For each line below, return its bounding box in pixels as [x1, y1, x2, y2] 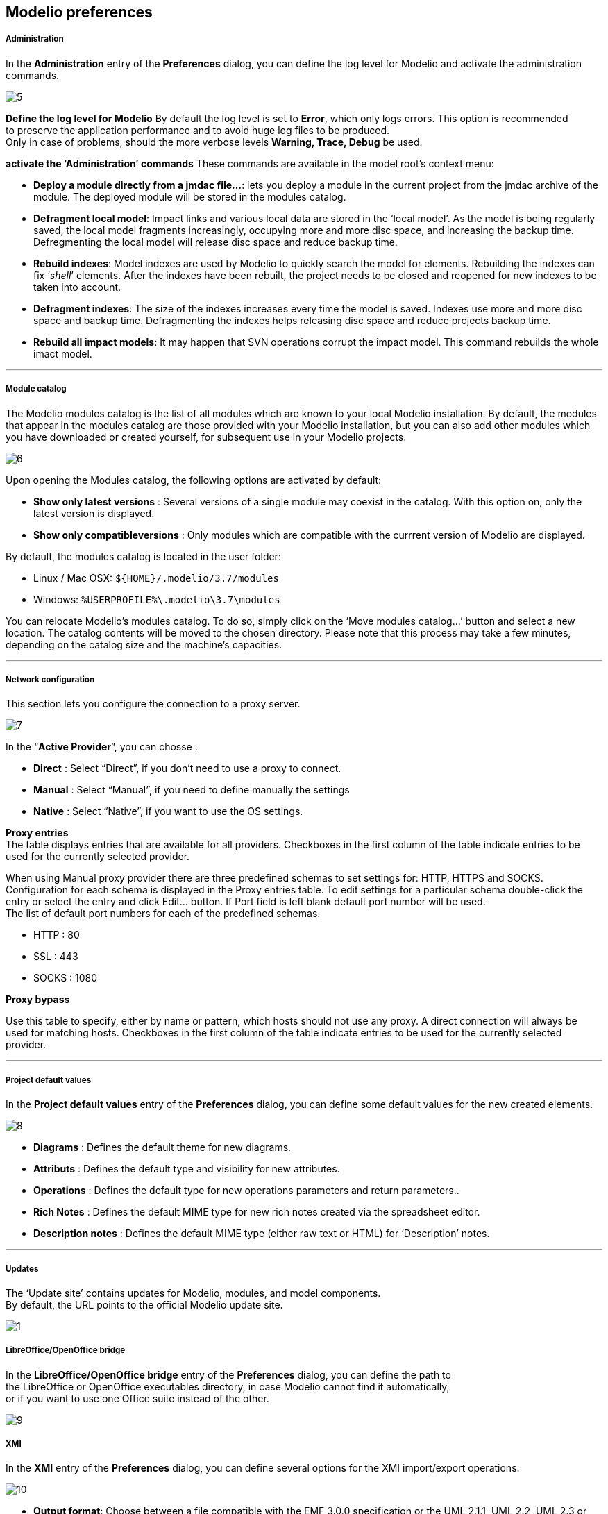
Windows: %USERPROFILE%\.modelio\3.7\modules [33, 593, 280, 605]
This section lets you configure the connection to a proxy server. [6, 698, 301, 710]
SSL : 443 [33, 950, 78, 963]
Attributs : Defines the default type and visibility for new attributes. [33, 1163, 340, 1175]
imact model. [33, 347, 92, 360]
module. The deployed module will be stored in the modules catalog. [33, 190, 346, 203]
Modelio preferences [6, 3, 153, 21]
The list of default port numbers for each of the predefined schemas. [6, 907, 321, 920]
